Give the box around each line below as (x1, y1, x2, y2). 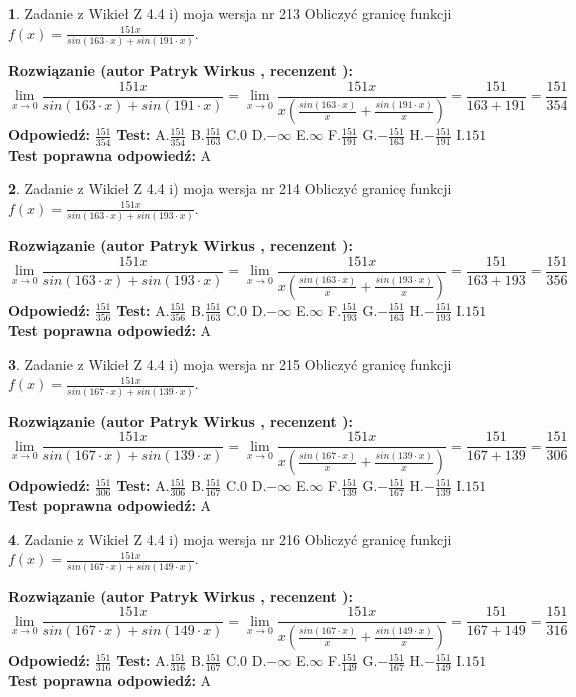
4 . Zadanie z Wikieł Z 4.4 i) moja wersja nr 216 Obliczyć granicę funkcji (8, 528, 452, 549)
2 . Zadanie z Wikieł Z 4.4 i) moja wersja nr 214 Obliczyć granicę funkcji (8, 178, 452, 199)
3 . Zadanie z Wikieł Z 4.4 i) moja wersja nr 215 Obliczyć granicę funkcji (8, 353, 452, 374)
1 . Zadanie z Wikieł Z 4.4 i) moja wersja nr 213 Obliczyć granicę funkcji (8, 3, 452, 23)
